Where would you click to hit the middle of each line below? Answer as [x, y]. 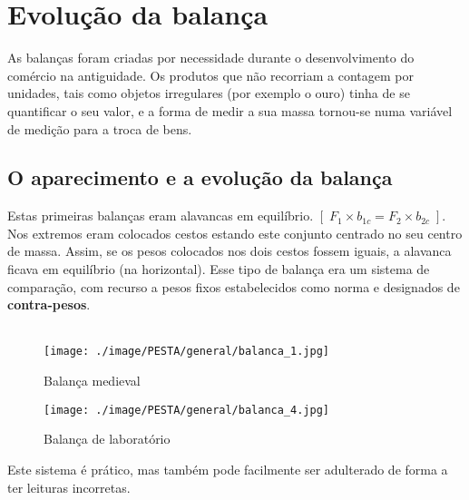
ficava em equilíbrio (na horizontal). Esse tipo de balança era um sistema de [219, 269]
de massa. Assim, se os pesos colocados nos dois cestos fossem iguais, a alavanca [230, 251]
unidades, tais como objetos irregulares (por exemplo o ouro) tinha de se [209, 93]
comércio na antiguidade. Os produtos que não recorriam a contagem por [210, 75]
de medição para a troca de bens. [100, 128]
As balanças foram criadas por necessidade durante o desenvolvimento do [211, 58]
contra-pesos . [49, 304]
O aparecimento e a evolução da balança [200, 177]
